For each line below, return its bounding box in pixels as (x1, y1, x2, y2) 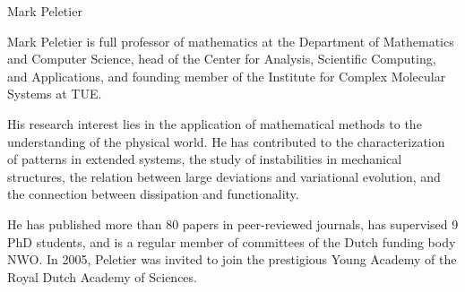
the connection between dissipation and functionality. (7, 185, 299, 203)
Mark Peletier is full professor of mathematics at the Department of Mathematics (7, 31, 454, 50)
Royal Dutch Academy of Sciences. (7, 267, 197, 286)
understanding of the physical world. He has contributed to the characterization (7, 132, 445, 150)
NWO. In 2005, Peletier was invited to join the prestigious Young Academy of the (7, 250, 457, 269)
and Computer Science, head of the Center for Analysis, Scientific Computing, (7, 49, 436, 68)
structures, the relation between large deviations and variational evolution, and (7, 167, 441, 185)
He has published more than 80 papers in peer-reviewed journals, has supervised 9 (7, 214, 459, 233)
